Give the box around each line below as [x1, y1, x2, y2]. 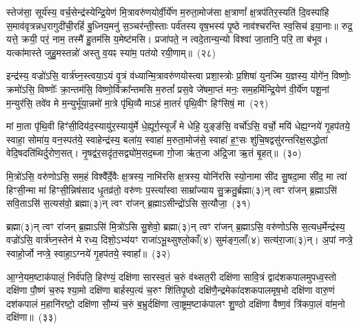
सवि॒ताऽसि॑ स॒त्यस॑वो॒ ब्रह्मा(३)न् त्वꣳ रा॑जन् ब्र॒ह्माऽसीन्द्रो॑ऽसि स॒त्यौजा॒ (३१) [6, 196, 251, 210]
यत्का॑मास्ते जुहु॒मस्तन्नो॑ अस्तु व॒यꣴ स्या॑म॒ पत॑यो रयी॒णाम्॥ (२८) [6, 45, 216, 59]
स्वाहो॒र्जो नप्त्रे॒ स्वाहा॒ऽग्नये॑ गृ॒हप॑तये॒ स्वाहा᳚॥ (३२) [6, 246, 171, 260]
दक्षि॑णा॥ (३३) [6, 310, 57, 324]
